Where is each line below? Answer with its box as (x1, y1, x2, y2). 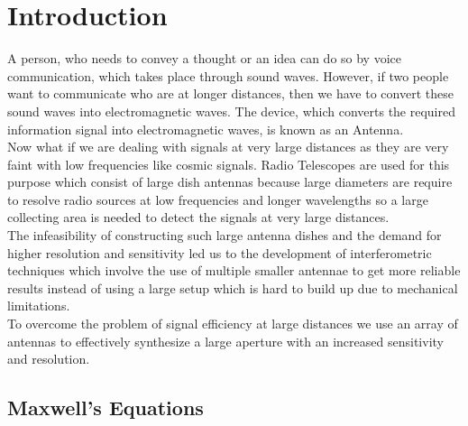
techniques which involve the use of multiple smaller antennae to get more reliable (7, 261, 461, 280)
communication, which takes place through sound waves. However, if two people (7, 66, 449, 85)
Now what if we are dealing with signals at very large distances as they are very (7, 137, 449, 156)
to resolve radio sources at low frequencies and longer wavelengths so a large (7, 190, 428, 208)
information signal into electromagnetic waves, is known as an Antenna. (7, 119, 404, 138)
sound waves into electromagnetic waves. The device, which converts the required (7, 101, 455, 120)
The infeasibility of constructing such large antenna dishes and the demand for (7, 226, 442, 245)
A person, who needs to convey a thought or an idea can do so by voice (7, 49, 401, 68)
